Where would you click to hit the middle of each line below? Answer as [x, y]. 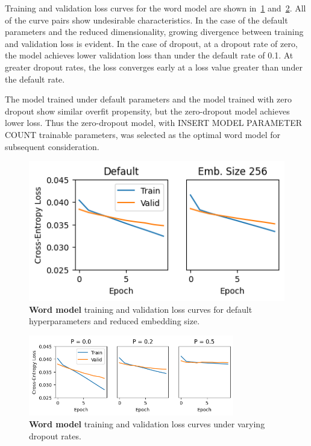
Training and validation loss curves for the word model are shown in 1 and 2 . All [155, 8]
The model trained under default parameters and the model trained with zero [148, 99]
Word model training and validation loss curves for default [141, 309]
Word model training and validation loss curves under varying [147, 424]
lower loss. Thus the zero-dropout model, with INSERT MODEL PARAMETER [154, 123]
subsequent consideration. [52, 146]
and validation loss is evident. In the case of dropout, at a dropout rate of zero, [151, 43]
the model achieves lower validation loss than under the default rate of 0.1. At [149, 55]
